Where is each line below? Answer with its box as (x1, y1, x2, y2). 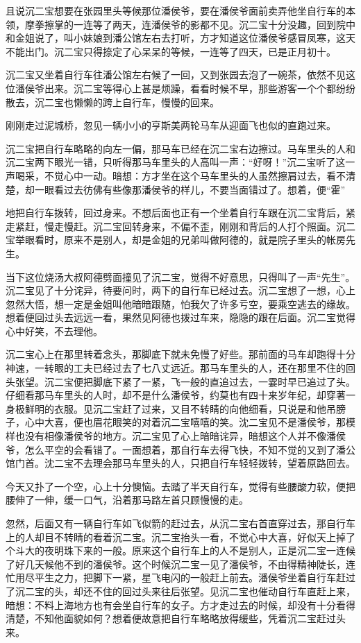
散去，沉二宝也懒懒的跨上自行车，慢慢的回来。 (6, 94, 219, 109)
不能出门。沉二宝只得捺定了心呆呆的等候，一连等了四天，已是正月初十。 (6, 44, 336, 58)
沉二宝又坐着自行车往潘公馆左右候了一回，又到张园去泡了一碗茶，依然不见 (6, 67, 346, 82)
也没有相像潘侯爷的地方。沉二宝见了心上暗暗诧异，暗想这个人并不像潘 (15, 429, 336, 443)
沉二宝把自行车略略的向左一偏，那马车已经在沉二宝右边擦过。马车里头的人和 (6, 141, 355, 155)
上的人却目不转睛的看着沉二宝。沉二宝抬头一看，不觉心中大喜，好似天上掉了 (6, 529, 355, 544)
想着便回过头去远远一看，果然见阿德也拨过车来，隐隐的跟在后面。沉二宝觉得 (6, 310, 355, 325)
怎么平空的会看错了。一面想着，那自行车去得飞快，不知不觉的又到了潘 (24, 442, 346, 456)
